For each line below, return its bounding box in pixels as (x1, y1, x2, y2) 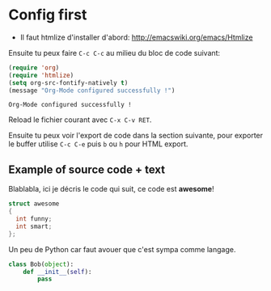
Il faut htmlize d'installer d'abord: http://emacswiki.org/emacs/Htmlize (19, 32, 253, 42)
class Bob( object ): (8, 260, 74, 268)
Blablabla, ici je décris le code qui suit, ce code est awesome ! (8, 184, 214, 194)
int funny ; (15, 215, 53, 223)
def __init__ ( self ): (23, 268, 92, 276)
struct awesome (8, 200, 60, 208)
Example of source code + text (8, 162, 166, 176)
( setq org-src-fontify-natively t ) (8, 78, 129, 86)
